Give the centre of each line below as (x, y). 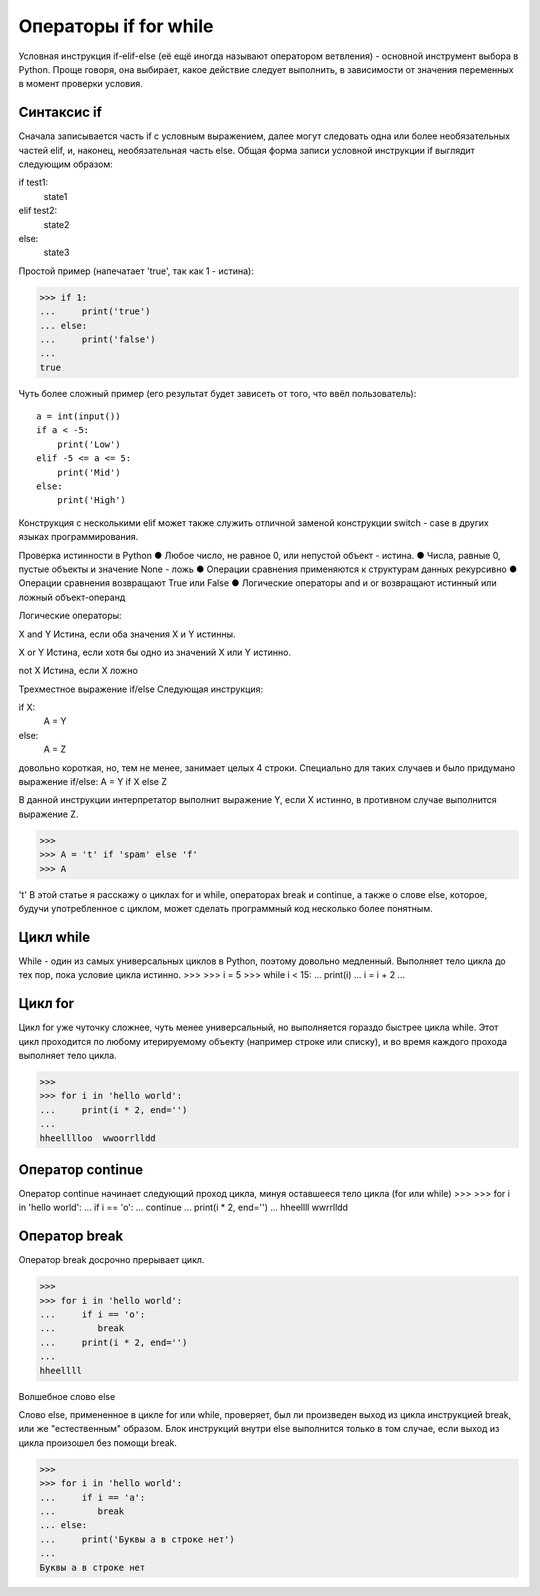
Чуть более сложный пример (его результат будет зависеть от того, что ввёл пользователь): (217, 393)
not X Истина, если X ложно (78, 671)
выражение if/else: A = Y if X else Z (92, 782)
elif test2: (38, 211)
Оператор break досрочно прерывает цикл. (111, 1260)
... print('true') (95, 311)
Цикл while (54, 936)
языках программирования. (78, 537)
